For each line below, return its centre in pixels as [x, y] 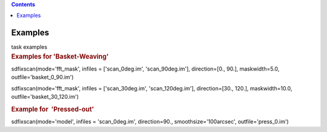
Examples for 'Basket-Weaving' [60, 56]
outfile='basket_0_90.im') [42, 77]
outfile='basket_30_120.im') [45, 97]
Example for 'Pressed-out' [53, 109]
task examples [29, 47]
